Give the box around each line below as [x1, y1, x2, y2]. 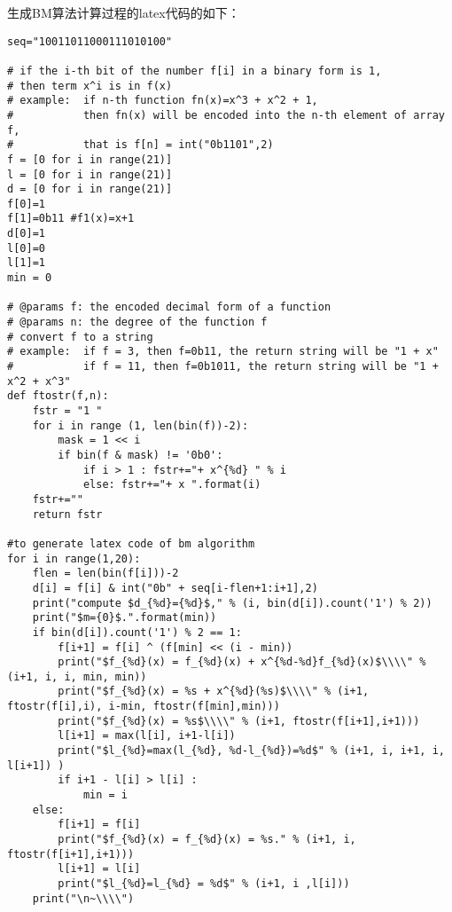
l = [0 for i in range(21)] [7, 168, 173, 181]
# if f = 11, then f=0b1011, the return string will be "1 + [7, 360, 439, 373]
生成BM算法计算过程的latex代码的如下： [7, 4, 240, 21]
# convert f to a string [7, 330, 153, 343]
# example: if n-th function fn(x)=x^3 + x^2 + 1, [7, 94, 318, 107]
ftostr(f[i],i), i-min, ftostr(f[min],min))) [7, 700, 280, 713]
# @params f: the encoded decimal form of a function [7, 301, 331, 314]
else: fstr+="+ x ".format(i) [82, 478, 261, 491]
